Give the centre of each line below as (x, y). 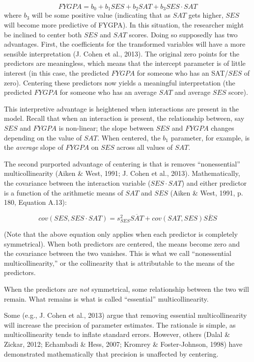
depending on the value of (43, 137)
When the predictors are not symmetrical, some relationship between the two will (127, 289)
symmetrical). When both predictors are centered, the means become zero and (122, 243)
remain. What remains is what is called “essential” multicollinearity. (106, 298)
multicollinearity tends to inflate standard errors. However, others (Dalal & (117, 334)
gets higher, (206, 15)
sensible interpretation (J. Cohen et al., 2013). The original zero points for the (122, 53)
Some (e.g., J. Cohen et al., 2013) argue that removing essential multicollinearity (126, 315)
